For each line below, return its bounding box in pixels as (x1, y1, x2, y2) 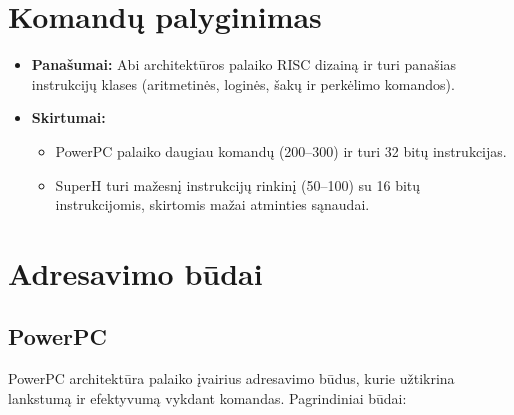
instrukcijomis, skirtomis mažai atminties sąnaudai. (55, 194, 370, 215)
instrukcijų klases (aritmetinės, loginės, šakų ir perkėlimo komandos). (31, 73, 455, 94)
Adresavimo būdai (8, 252, 263, 293)
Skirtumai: (31, 107, 106, 128)
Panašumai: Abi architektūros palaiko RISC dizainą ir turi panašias (31, 54, 457, 75)
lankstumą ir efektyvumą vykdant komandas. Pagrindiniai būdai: (8, 387, 407, 408)
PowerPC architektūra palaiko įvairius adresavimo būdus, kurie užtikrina (8, 368, 455, 389)
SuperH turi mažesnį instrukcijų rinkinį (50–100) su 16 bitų (55, 174, 421, 195)
